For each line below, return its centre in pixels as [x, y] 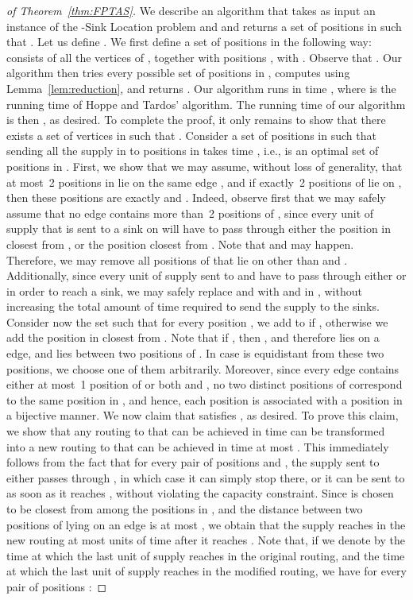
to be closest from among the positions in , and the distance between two [185, 509]
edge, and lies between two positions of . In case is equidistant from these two [195, 353]
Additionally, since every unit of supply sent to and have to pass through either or [206, 275]
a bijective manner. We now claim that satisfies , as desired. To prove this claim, [203, 415]
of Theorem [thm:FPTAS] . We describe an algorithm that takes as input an [191, 10]
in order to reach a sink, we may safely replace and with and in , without [184, 290]
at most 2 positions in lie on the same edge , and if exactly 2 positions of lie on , [204, 182]
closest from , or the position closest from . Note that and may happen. [180, 244]
